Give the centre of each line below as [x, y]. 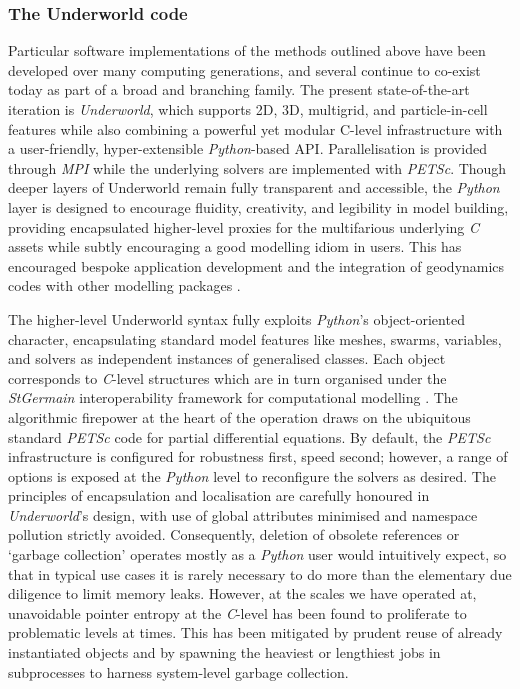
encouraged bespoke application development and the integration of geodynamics [256, 265]
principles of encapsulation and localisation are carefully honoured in [219, 495]
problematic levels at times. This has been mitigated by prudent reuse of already [255, 632]
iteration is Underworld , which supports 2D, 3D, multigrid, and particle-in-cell [248, 109]
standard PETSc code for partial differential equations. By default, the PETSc [249, 436]
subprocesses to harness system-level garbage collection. [178, 671]
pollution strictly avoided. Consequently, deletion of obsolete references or [234, 534]
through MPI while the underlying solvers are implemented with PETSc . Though [257, 167]
